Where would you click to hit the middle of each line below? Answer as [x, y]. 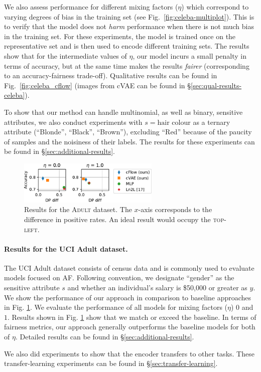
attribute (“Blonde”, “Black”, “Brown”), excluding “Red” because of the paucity [128, 132]
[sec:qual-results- [216, 85]
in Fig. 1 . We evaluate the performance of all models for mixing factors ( [116, 307]
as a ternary [212, 122]
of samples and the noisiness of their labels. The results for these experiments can [129, 141]
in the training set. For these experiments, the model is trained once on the [120, 36]
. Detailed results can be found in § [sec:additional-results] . [105, 337]
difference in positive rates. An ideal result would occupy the [117, 219]
